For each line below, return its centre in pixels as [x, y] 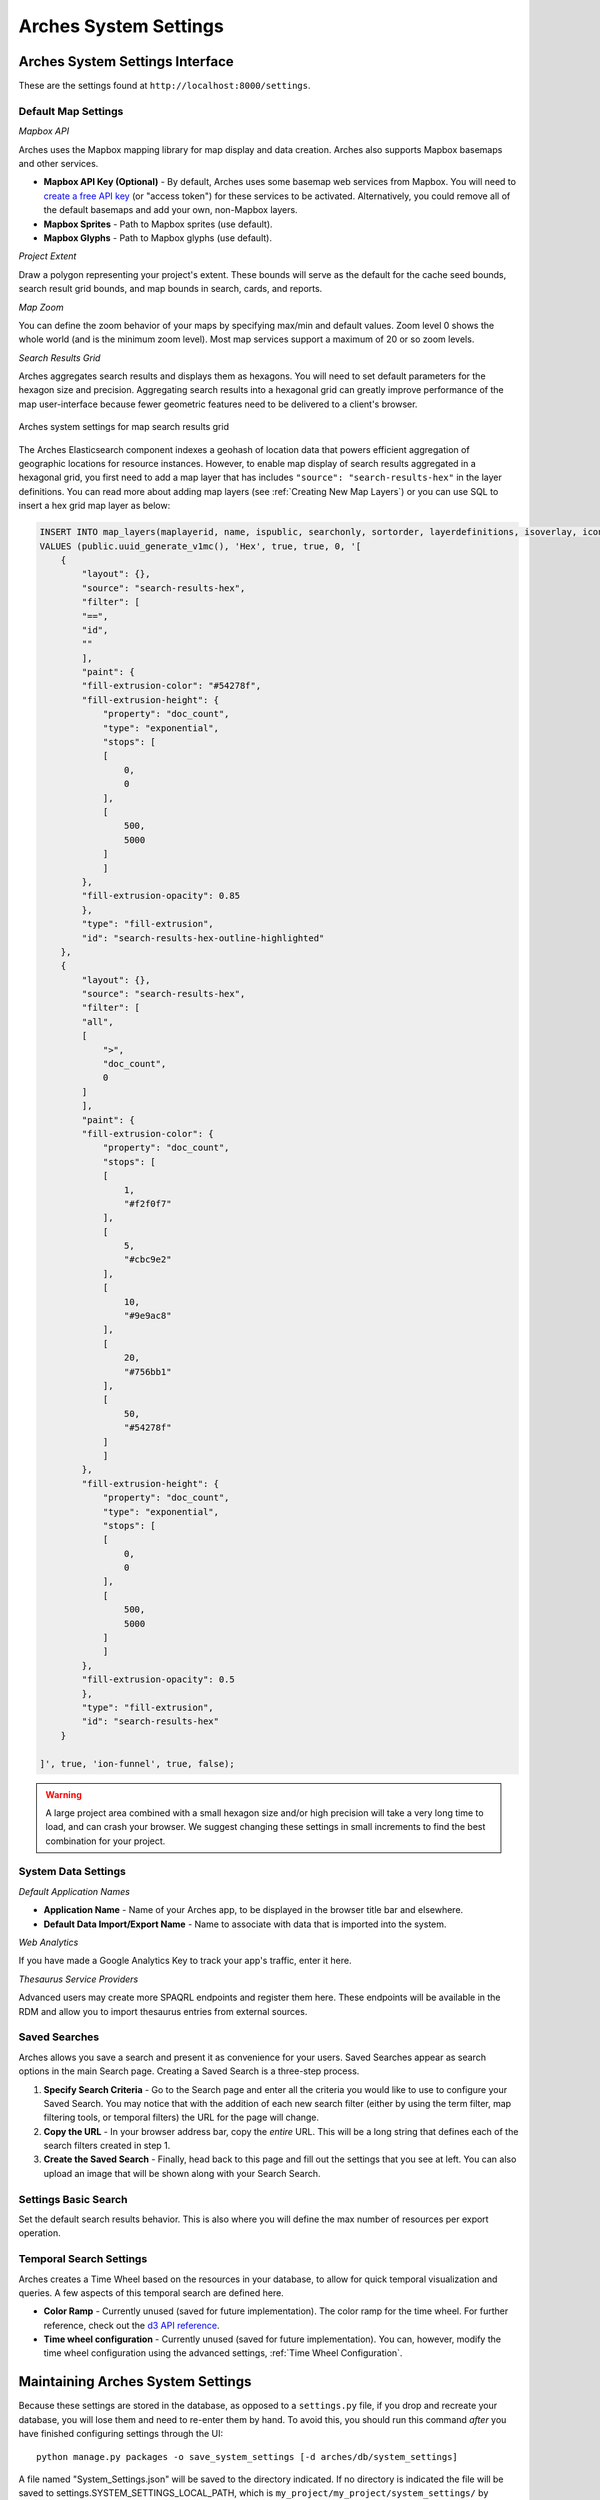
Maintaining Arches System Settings [135, 2381]
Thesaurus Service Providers [78, 1979]
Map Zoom [41, 307]
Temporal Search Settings [83, 2259]
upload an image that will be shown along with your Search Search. [182, 2173]
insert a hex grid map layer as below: [94, 506]
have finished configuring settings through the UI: [121, 2434]
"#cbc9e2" [147, 1259]
